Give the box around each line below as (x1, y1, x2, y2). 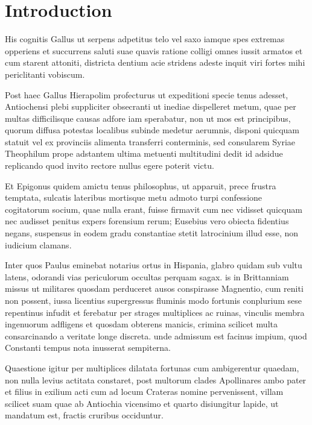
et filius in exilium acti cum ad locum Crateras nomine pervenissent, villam (5, 385, 284, 398)
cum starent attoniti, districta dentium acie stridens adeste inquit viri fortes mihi (5, 56, 305, 69)
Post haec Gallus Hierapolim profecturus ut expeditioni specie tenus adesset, (5, 88, 288, 101)
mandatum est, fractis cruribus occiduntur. (5, 409, 164, 421)
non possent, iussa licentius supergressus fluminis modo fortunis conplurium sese (5, 294, 302, 306)
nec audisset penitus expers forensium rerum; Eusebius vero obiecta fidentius (5, 215, 289, 227)
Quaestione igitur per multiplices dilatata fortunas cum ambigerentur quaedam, (5, 361, 299, 374)
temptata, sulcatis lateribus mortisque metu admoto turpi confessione (5, 191, 263, 204)
